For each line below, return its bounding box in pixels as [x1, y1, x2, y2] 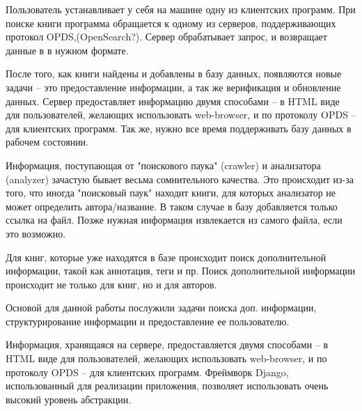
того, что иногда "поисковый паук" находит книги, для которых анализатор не [6, 185, 336, 200]
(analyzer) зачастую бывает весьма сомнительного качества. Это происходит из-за [6, 171, 354, 186]
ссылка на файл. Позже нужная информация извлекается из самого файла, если [6, 212, 343, 227]
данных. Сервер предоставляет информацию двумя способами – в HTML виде [6, 93, 340, 108]
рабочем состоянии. [6, 134, 89, 149]
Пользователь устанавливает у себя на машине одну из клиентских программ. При [6, 2, 356, 16]
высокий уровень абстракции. [6, 391, 132, 406]
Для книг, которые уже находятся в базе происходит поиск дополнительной [6, 249, 326, 264]
